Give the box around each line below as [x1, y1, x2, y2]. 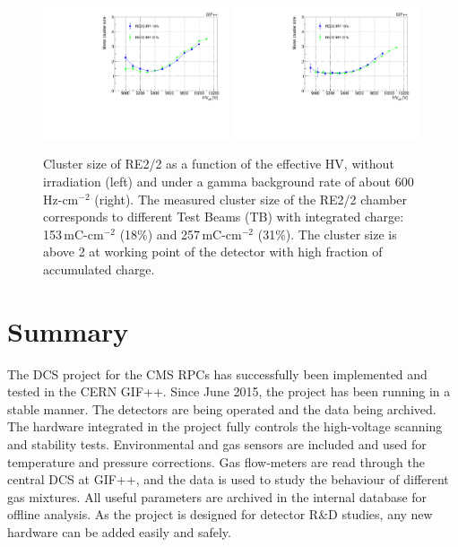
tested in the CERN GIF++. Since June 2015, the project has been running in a [7, 382, 451, 401]
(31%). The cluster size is [257, 224, 397, 243]
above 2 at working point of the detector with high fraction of [43, 242, 383, 261]
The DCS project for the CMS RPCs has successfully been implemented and [7, 364, 428, 383]
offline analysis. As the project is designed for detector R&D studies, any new [7, 505, 433, 524]
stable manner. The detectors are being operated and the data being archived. [7, 399, 436, 418]
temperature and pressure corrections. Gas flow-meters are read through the [7, 452, 425, 471]
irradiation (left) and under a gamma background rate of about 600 [43, 172, 414, 190]
